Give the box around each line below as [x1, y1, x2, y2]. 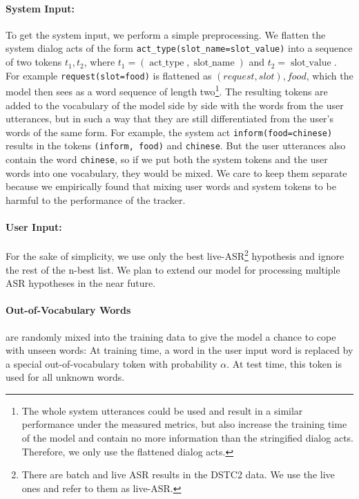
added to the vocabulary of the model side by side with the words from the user [6, 97, 344, 112]
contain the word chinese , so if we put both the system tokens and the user [6, 152, 328, 167]
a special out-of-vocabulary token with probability [6, 356, 217, 370]
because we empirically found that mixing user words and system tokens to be [6, 179, 336, 194]
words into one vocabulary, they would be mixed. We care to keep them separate [6, 165, 347, 180]
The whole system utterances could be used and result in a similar [21, 403, 303, 417]
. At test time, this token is [226, 356, 342, 370]
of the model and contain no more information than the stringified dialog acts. [21, 431, 353, 445]
